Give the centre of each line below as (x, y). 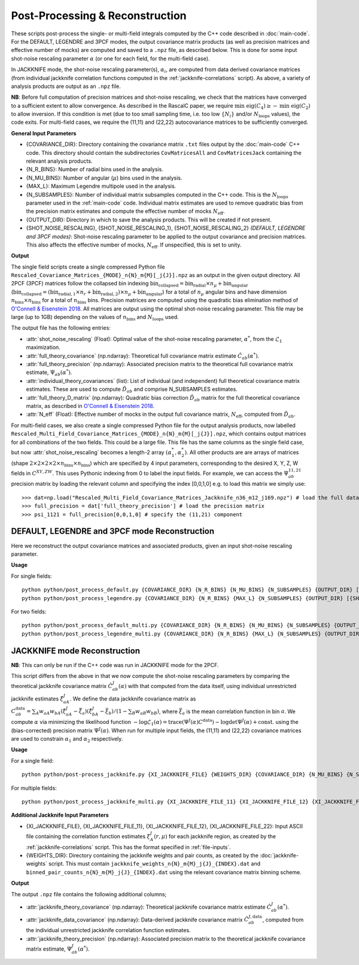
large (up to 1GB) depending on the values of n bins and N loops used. (95, 318)
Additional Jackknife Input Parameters (60, 815)
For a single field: (32, 760)
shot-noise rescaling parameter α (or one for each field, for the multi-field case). (110, 58)
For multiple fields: (34, 788)
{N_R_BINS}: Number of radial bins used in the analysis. (95, 169)
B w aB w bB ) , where (155, 712)
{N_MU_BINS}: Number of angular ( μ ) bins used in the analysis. (104, 178)
